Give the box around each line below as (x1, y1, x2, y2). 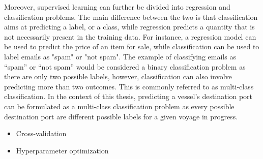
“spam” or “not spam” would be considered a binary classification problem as (4, 61, 246, 72)
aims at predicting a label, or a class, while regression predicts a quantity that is (4, 21, 255, 32)
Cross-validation (16, 128, 67, 139)
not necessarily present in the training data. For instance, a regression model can (4, 31, 256, 42)
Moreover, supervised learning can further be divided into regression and (4, 2, 230, 12)
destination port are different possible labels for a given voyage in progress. (4, 111, 238, 121)
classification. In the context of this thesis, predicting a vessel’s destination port (4, 91, 253, 102)
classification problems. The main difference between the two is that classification (4, 11, 258, 22)
